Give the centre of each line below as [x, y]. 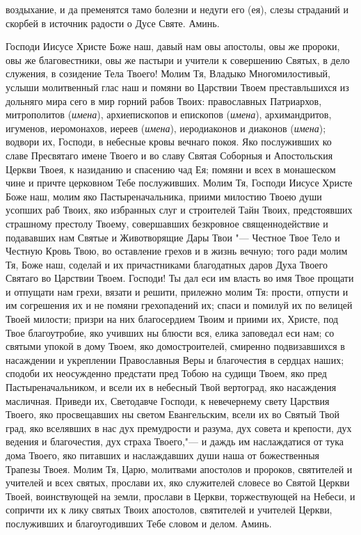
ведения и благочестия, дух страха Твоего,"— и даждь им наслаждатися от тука [175, 441]
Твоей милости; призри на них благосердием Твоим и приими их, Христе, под [172, 319]
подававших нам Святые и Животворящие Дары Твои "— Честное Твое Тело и [173, 237]
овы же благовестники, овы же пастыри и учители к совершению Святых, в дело [178, 59]
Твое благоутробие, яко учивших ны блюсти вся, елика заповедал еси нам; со [170, 332]
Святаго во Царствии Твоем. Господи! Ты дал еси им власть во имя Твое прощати [180, 278]
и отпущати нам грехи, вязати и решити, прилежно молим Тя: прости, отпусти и [177, 291]
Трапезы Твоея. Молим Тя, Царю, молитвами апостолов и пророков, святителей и [179, 469]
